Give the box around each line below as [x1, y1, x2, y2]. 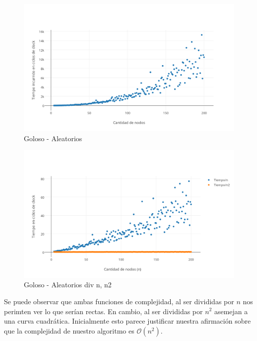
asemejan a [214, 306, 248, 316]
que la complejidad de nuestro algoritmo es [4, 325, 134, 336]
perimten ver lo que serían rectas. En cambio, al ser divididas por [4, 306, 203, 316]
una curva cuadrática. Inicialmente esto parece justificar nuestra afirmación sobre [4, 316, 251, 326]
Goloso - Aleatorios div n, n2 [24, 279, 112, 290]
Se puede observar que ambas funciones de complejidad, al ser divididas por [4, 296, 234, 306]
